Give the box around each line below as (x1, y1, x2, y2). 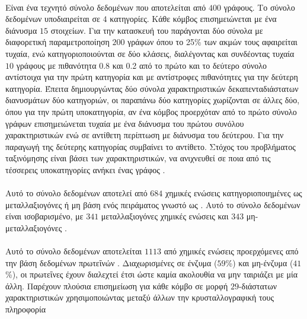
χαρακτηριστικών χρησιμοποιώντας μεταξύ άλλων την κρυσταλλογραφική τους (5, 291, 274, 304)
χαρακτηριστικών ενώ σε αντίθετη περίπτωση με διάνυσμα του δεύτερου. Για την (5, 129, 284, 141)
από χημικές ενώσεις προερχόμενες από (164, 245, 299, 257)
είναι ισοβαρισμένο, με (5, 210, 84, 222)
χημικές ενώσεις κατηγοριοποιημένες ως (165, 187, 302, 199)
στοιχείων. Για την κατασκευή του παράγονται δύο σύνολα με (50, 24, 263, 36)
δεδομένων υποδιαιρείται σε (5, 12, 100, 25)
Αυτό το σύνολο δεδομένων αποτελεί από (5, 187, 148, 199)
